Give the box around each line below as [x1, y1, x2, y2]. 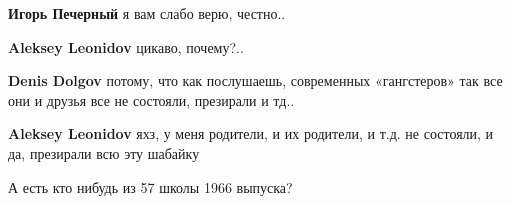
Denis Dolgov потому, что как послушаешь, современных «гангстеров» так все [8, 70, 503, 91]
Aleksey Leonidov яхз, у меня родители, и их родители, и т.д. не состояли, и [8, 123, 494, 144]
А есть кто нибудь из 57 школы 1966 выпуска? [8, 176, 293, 197]
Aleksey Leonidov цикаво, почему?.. [8, 36, 244, 57]
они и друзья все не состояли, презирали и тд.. [8, 89, 295, 110]
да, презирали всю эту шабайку [8, 142, 200, 163]
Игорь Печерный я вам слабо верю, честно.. [8, 3, 286, 23]
